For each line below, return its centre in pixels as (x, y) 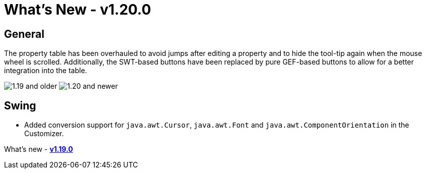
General (24, 34)
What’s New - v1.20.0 (78, 10)
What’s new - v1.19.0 (39, 149)
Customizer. (44, 134)
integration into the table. (46, 71)
